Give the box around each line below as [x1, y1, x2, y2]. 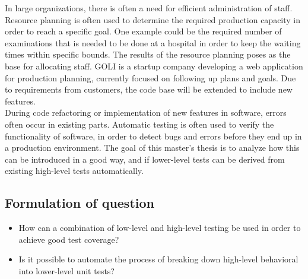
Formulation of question [5, 194, 154, 212]
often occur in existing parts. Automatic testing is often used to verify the [5, 118, 274, 130]
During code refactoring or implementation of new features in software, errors [5, 106, 287, 119]
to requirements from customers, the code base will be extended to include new [5, 83, 293, 96]
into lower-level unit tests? [18, 264, 115, 277]
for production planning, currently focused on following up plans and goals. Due [5, 71, 296, 84]
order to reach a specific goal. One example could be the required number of [5, 25, 282, 37]
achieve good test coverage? [18, 233, 119, 245]
